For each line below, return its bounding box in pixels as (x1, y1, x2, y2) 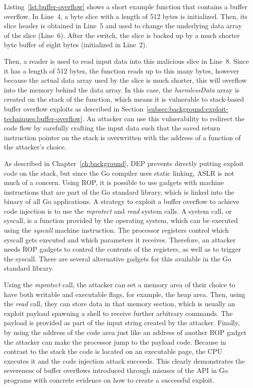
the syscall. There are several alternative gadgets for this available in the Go (4, 253, 232, 263)
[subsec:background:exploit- (146, 103, 229, 113)
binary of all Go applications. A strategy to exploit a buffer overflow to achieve (4, 196, 239, 206)
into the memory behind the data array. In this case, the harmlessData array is (4, 84, 240, 94)
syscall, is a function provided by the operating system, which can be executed (4, 215, 238, 225)
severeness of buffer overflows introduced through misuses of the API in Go (4, 365, 228, 375)
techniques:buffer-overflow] (4, 113, 83, 123)
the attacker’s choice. (4, 142, 67, 152)
